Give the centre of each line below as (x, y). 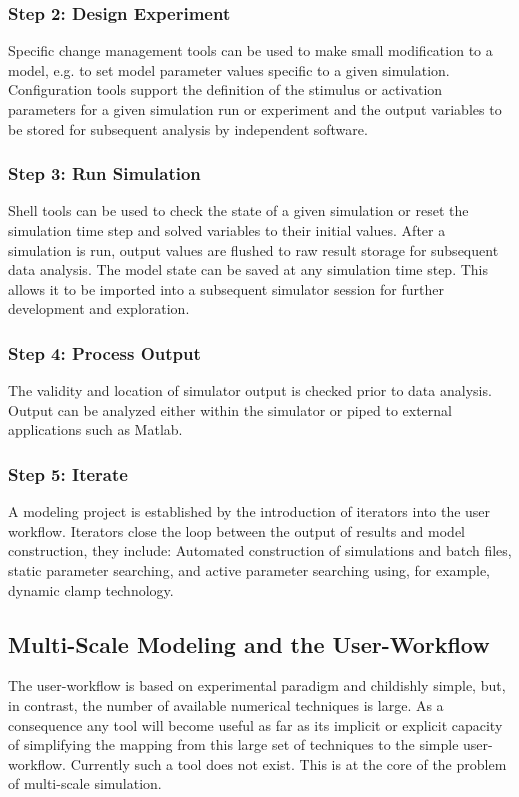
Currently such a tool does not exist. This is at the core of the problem (288, 763)
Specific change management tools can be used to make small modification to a (250, 50)
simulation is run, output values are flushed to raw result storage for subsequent (253, 249)
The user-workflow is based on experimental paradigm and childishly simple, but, (257, 685)
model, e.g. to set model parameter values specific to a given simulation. (229, 69)
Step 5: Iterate (68, 473)
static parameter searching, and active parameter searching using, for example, (249, 569)
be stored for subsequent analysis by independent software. (188, 128)
